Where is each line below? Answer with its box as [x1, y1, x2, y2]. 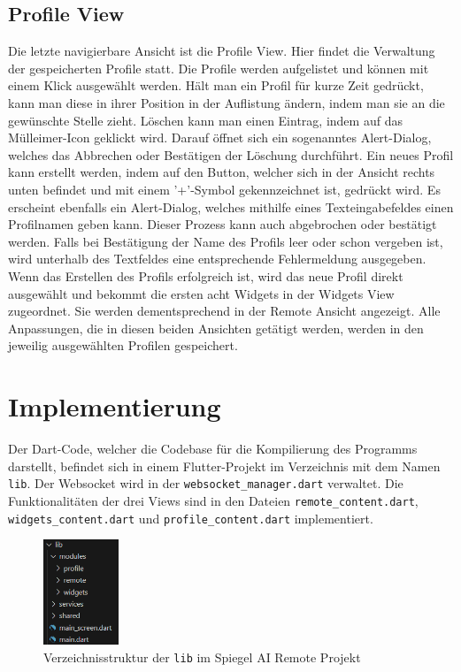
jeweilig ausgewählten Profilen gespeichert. [8, 336, 238, 355]
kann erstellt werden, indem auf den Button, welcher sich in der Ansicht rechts [8, 163, 435, 181]
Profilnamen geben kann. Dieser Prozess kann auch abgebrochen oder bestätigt [8, 215, 437, 233]
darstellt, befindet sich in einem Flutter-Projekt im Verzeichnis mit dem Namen [8, 456, 441, 475]
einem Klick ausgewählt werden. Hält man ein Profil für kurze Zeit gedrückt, [8, 76, 424, 95]
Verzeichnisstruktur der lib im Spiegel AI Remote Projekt [43, 647, 361, 666]
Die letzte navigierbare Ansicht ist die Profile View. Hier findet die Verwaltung [8, 42, 435, 60]
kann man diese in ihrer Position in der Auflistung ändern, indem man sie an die [8, 93, 445, 111]
